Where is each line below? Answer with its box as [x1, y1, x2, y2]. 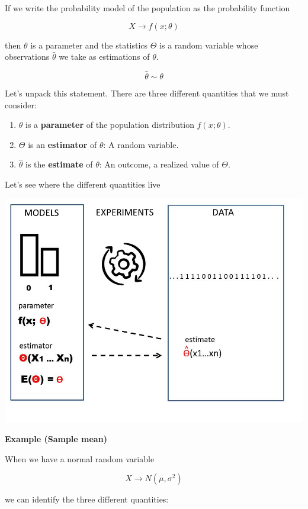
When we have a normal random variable [5, 452, 155, 465]
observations [5, 50, 50, 63]
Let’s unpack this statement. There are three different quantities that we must [5, 87, 289, 99]
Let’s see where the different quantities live [5, 178, 161, 190]
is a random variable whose [159, 38, 258, 51]
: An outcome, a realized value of [99, 158, 219, 170]
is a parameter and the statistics [30, 38, 148, 51]
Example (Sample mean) [5, 433, 107, 445]
